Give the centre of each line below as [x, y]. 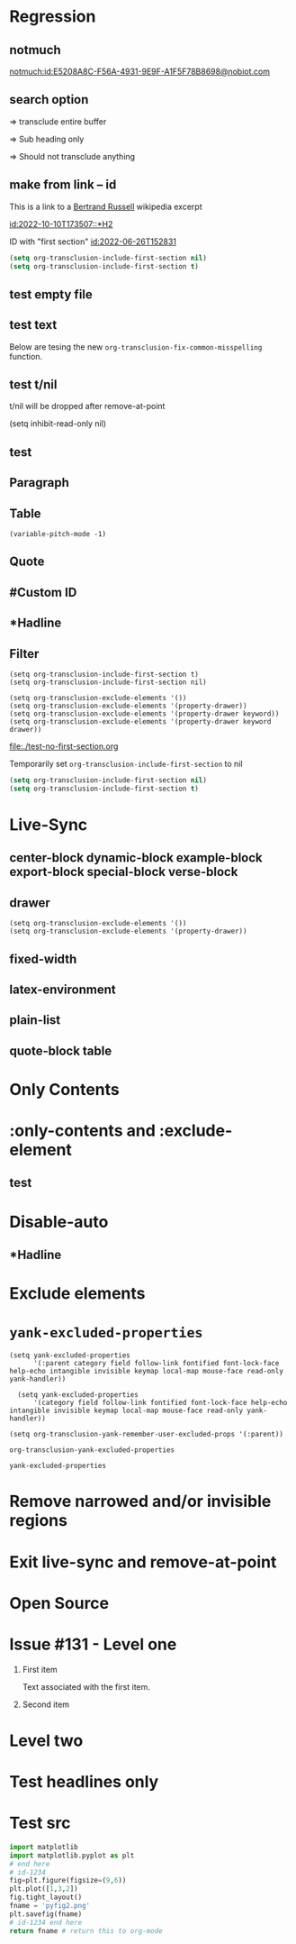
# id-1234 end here [46, 1922]
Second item [46, 1704]
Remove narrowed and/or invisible [140, 1501]
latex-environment [63, 989]
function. [26, 356]
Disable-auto [59, 1222]
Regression [53, 17]
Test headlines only [84, 1782]
